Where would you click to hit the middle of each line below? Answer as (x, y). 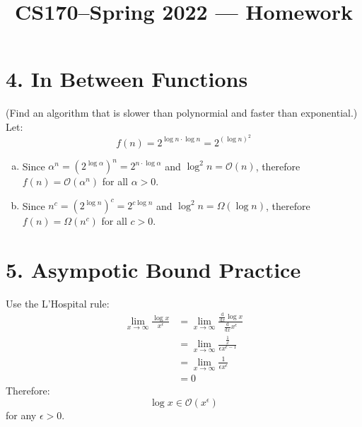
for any (21, 415)
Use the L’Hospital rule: (58, 303)
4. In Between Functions (127, 79)
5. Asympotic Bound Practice (153, 269)
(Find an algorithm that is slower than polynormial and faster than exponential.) (182, 113)
